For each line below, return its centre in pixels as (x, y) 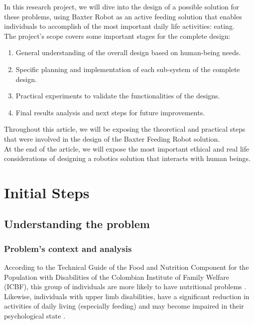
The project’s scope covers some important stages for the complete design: (117, 36)
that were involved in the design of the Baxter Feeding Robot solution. (112, 138)
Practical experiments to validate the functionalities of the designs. (118, 96)
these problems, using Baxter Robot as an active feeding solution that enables (123, 16)
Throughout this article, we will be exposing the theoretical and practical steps (125, 129)
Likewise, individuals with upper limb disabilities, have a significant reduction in (127, 296)
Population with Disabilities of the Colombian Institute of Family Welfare (117, 277)
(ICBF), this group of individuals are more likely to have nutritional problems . (125, 286)
